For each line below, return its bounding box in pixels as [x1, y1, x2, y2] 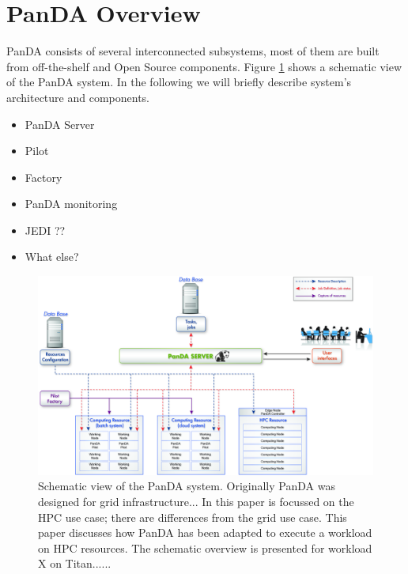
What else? [25, 248, 79, 265]
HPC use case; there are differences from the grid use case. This [38, 508, 347, 525]
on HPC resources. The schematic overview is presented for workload [38, 539, 372, 556]
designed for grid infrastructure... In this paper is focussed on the [38, 493, 354, 509]
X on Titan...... [38, 555, 111, 572]
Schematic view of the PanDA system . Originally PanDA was [38, 478, 335, 494]
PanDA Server [25, 115, 95, 132]
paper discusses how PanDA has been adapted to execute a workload [38, 524, 372, 541]
